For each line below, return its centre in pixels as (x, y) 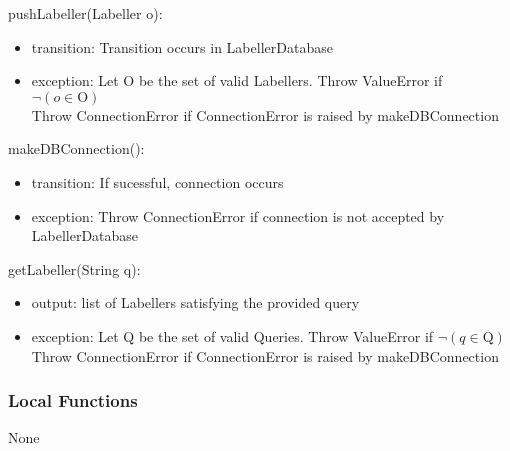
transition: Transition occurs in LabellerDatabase (182, 46)
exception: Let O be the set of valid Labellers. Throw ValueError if (237, 80)
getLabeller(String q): (74, 268)
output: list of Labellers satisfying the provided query (195, 302)
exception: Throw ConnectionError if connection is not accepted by (238, 215)
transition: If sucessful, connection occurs (157, 181)
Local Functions (73, 400)
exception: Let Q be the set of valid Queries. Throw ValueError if (232, 335)
